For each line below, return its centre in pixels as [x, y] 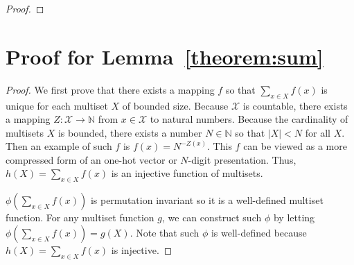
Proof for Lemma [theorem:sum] [165, 56]
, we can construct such [212, 217]
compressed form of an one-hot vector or [91, 159]
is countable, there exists [295, 105]
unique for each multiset [57, 105]
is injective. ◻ [142, 249]
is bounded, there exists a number [130, 132]
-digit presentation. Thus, [242, 159]
